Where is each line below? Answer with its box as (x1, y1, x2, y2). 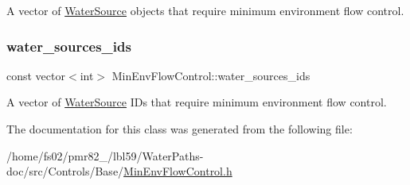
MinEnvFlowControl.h (123, 163, 232, 179)
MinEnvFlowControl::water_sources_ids (111, 67, 310, 83)
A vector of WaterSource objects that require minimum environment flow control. (6, 2, 404, 18)
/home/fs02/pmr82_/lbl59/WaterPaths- (6, 147, 204, 164)
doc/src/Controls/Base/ (6, 163, 124, 179)
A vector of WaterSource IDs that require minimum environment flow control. (6, 94, 387, 110)
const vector (6, 67, 65, 83)
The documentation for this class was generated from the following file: (6, 121, 353, 137)
